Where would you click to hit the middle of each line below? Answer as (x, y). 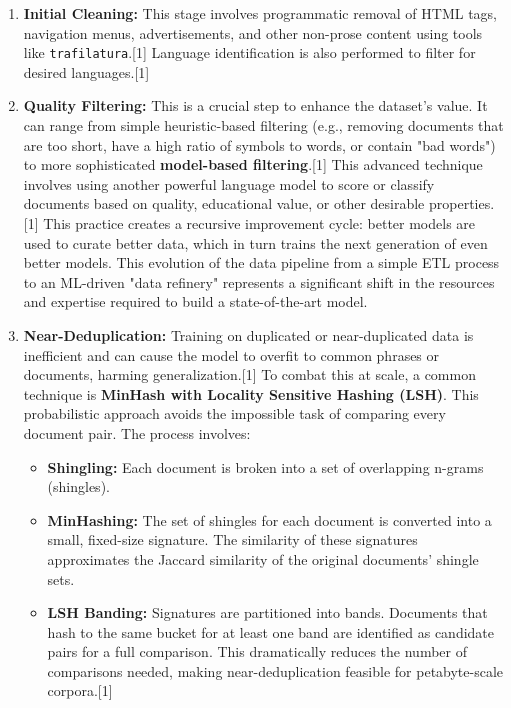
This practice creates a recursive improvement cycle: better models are (259, 223)
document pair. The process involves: (137, 432)
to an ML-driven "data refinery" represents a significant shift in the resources (259, 281)
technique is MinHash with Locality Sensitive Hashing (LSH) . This (251, 393)
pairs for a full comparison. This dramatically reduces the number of (257, 651)
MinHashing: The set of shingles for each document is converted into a (269, 519)
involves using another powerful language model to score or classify (229, 183)
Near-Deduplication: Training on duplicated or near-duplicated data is (248, 334)
